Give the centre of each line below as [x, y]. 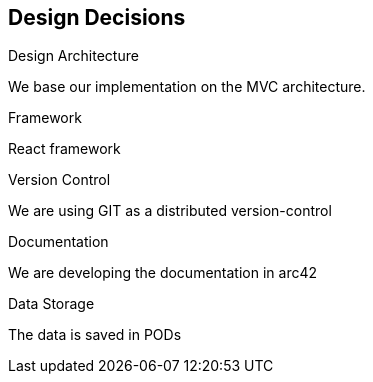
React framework [64, 149]
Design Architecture [73, 56]
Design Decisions [97, 17]
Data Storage [51, 304]
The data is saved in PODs [95, 335]
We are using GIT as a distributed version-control [170, 211]
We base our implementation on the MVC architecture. [187, 87]
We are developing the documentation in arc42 [163, 273]
